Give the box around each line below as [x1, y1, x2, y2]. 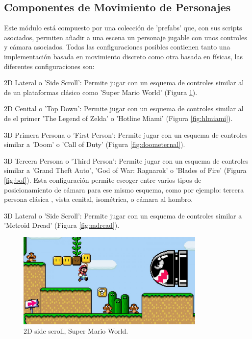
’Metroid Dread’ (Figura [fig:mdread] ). [4, 220, 120, 230]
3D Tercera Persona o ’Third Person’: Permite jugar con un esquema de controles [4, 155, 249, 166]
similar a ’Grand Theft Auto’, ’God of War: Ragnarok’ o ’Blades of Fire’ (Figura [4, 165, 247, 175]
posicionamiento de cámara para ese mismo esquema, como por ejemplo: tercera [4, 184, 244, 194]
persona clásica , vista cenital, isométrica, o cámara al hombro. [4, 194, 193, 204]
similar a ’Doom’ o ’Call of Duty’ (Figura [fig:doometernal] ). [4, 139, 185, 149]
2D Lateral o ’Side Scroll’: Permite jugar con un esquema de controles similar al [4, 77, 244, 88]
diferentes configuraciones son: [4, 61, 95, 71]
